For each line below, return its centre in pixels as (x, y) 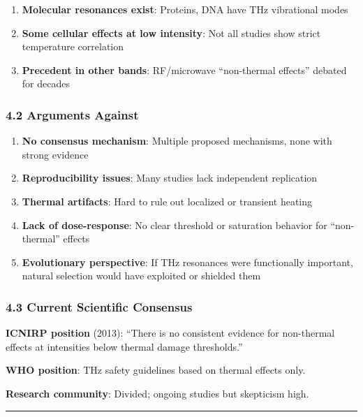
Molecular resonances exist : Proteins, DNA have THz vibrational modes (185, 9)
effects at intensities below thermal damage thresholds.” (124, 346)
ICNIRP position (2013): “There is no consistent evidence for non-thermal (170, 333)
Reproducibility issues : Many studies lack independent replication (170, 178)
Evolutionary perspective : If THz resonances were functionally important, (187, 262)
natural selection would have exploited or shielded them (141, 276)
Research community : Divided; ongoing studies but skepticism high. (157, 393)
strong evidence (55, 154)
